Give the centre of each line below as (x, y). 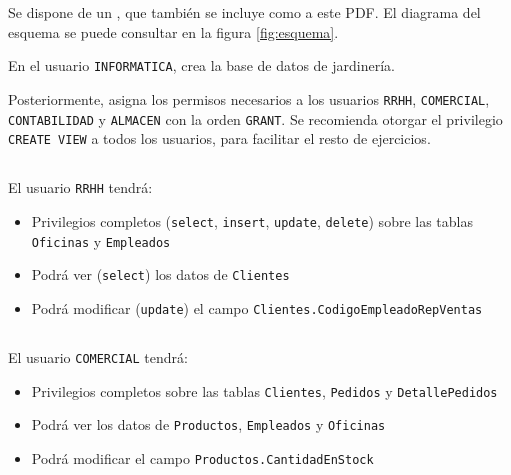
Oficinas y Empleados (101, 240)
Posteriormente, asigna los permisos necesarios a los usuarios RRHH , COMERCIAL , (249, 98)
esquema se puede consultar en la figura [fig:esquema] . (173, 31)
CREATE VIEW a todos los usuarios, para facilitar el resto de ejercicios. (219, 138)
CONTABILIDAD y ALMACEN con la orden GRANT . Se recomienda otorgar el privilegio (255, 118)
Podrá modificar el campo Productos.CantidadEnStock (202, 457)
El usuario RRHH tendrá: (80, 187)
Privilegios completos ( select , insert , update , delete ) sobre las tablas (252, 220)
